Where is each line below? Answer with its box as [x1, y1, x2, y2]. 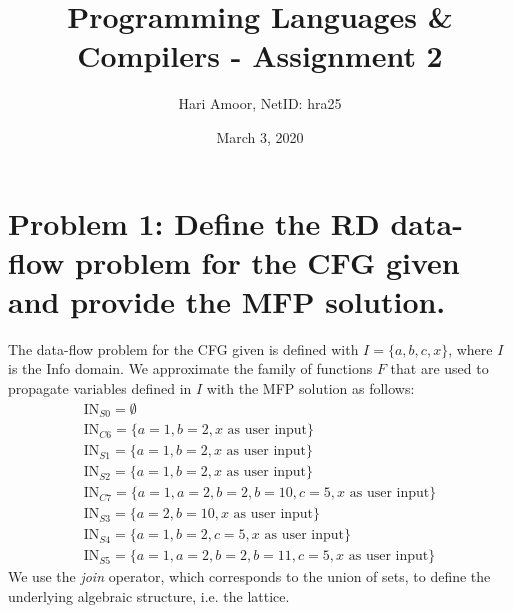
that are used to [390, 358, 489, 379]
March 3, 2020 [216, 126, 304, 147]
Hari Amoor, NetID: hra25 [178, 93, 342, 114]
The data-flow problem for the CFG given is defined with [8, 338, 359, 359]
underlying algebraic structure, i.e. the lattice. [8, 585, 290, 606]
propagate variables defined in [8, 378, 192, 398]
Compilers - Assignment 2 [77, 35, 443, 76]
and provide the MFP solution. [8, 280, 446, 321]
